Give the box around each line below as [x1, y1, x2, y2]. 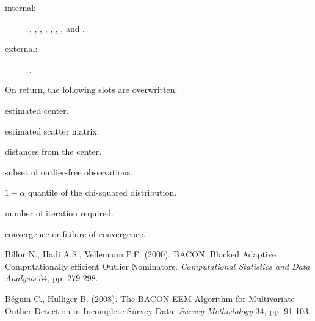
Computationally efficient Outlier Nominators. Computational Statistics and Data [5, 259, 310, 272]
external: [5, 42, 38, 55]
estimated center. [5, 103, 69, 116]
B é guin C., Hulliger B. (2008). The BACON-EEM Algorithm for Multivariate [5, 292, 295, 304]
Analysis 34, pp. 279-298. [5, 271, 98, 284]
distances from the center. [5, 145, 102, 158]
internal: [5, 1, 37, 13]
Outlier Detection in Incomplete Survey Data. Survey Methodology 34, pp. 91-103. [5, 304, 311, 317]
